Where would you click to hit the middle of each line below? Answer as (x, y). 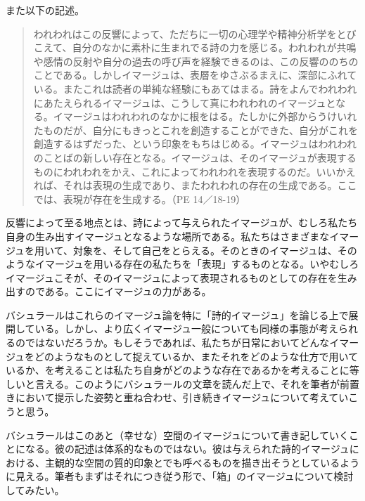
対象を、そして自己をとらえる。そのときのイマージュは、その (215, 250)
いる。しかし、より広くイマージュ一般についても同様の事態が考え (186, 328)
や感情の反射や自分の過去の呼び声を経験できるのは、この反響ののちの (196, 61)
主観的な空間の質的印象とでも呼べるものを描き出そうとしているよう (202, 462)
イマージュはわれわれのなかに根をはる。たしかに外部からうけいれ (205, 116)
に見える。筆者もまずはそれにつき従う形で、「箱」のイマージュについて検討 (180, 476)
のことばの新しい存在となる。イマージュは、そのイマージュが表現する (195, 157)
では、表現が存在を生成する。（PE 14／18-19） (140, 199)
